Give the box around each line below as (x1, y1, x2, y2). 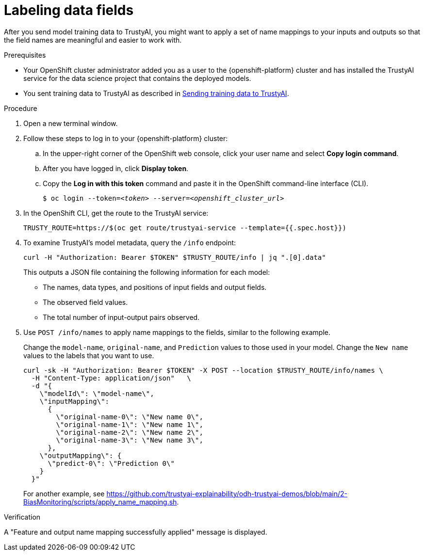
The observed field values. (43, 298, 128, 306)
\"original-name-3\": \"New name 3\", (56, 436, 203, 444)
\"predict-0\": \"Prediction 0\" (48, 459, 175, 467)
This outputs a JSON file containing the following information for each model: (23, 268, 270, 276)
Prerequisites (4, 50, 46, 59)
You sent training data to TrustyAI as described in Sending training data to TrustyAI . (23, 89, 289, 97)
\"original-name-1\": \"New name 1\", (56, 420, 203, 428)
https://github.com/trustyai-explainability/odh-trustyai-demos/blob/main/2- (106, 489, 347, 498)
